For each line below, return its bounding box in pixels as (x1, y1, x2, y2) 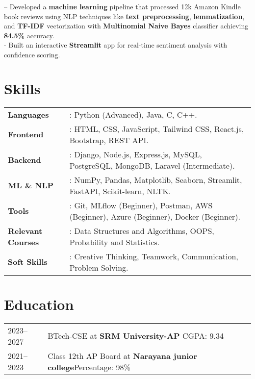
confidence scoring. (4, 49, 60, 59)
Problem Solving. (69, 261, 128, 273)
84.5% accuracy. (4, 30, 54, 40)
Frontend (8, 128, 44, 140)
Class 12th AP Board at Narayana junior (48, 350, 198, 361)
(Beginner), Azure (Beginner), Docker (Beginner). (69, 210, 240, 222)
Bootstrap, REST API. (69, 134, 149, 146)
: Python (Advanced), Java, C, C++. (69, 108, 197, 120)
